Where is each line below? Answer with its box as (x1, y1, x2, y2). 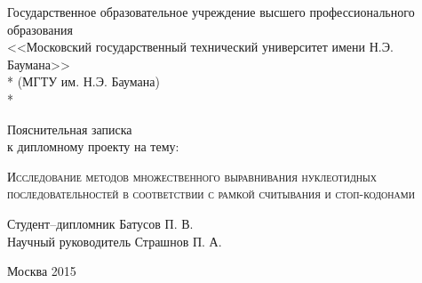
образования (7, 20, 73, 38)
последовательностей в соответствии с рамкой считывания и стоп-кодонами (7, 184, 415, 203)
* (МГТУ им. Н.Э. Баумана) (7, 72, 160, 91)
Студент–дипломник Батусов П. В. (7, 214, 194, 232)
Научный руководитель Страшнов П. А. (7, 231, 222, 250)
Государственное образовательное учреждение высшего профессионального (7, 3, 415, 20)
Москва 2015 (7, 262, 76, 280)
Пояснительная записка (7, 119, 132, 138)
